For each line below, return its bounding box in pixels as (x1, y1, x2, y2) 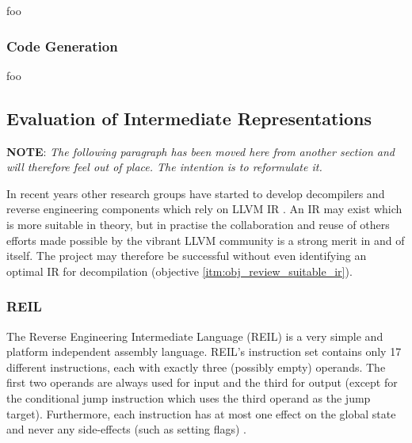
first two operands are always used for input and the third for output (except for (6, 374, 398, 391)
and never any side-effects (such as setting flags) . (6, 421, 247, 437)
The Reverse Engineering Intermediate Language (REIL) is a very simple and (6, 327, 383, 344)
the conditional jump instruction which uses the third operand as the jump (6, 389, 371, 406)
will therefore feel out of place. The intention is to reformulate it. (6, 158, 322, 175)
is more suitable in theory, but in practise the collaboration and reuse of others (6, 216, 390, 232)
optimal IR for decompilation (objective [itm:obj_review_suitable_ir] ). (6, 262, 353, 279)
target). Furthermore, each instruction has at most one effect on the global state (6, 405, 396, 422)
